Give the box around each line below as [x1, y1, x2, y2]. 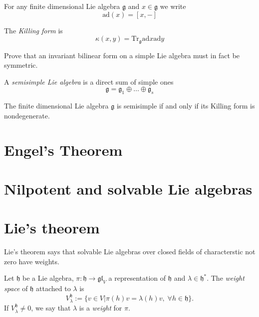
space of [4, 283, 28, 294]
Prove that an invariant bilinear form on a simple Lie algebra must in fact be [4, 50, 240, 60]
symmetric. [4, 60, 38, 70]
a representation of [108, 273, 166, 283]
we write [160, 1, 186, 11]
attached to [36, 283, 71, 294]
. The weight [207, 273, 245, 283]
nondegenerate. [4, 110, 50, 120]
